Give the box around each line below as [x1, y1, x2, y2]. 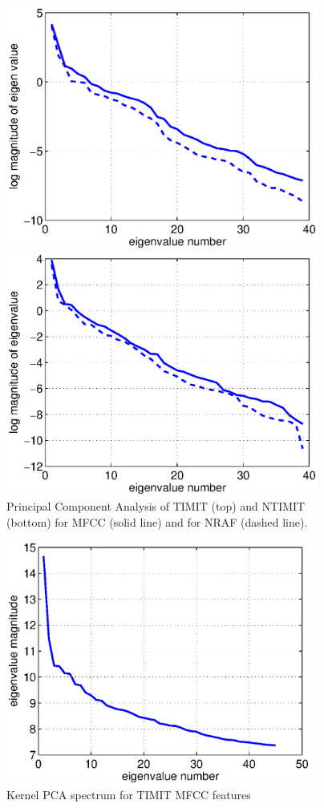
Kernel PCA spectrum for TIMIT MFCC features [6, 786, 251, 803]
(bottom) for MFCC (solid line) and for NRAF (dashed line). [6, 513, 308, 530]
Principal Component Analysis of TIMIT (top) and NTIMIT [6, 497, 306, 514]
